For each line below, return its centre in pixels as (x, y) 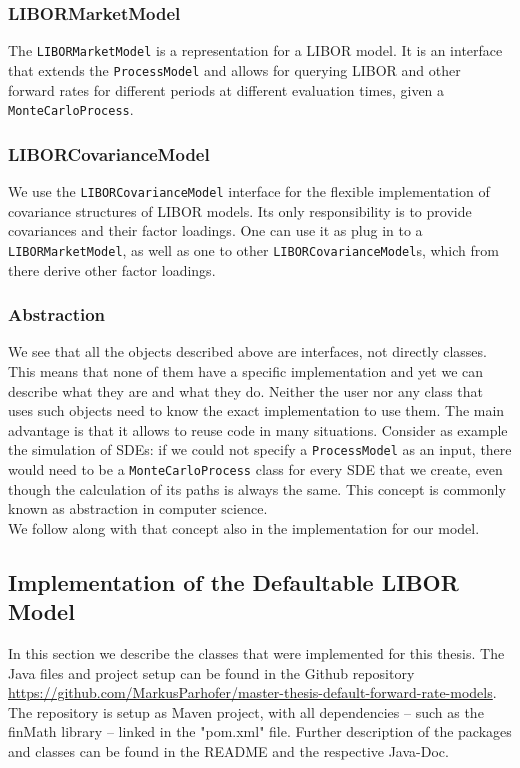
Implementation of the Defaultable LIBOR (233, 581)
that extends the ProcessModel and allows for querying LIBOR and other (234, 69)
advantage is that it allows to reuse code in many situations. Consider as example (258, 429)
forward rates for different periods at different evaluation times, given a (226, 89)
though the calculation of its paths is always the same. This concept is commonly (257, 488)
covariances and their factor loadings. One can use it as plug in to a (215, 230)
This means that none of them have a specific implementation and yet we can (246, 370)
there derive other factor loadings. (112, 269)
